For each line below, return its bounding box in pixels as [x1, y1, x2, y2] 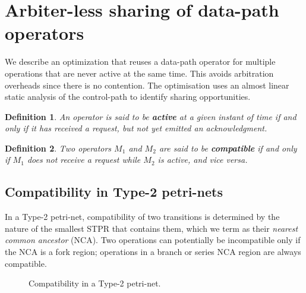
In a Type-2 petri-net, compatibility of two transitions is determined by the [5, 210, 280, 223]
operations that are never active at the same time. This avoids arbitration [5, 67, 274, 79]
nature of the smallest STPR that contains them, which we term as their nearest [5, 222, 298, 234]
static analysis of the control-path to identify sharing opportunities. [5, 90, 251, 103]
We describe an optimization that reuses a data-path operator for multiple [5, 55, 276, 68]
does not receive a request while [27, 153, 141, 166]
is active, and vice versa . [157, 153, 248, 166]
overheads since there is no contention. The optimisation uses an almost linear [5, 78, 289, 91]
